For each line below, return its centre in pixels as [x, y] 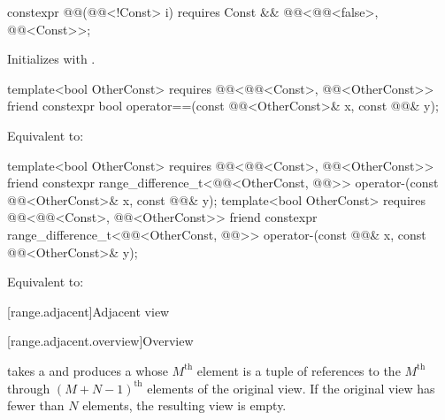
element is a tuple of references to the [299, 370]
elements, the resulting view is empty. [184, 405]
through [29, 388]
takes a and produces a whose [88, 370]
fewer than [36, 405]
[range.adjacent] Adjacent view [88, 311]
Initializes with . [51, 59]
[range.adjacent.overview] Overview [100, 341]
